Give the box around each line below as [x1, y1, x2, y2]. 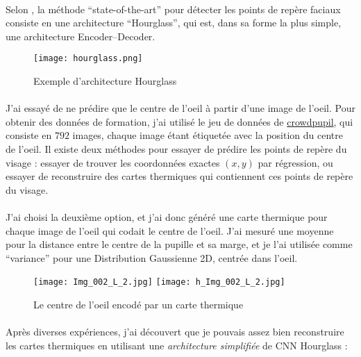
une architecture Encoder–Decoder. [6, 28, 156, 43]
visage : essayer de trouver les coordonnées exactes [6, 155, 220, 169]
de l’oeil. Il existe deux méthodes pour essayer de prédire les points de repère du [6, 142, 347, 156]
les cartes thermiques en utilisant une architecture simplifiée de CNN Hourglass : [6, 338, 348, 352]
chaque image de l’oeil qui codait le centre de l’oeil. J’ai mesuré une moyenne [6, 223, 334, 238]
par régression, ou [258, 155, 333, 169]
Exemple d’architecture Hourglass [33, 74, 177, 88]
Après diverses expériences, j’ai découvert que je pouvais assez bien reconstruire [6, 324, 344, 339]
